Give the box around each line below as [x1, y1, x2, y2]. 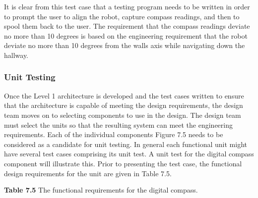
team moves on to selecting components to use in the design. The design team [4, 109, 241, 120]
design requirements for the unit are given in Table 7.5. [4, 168, 172, 178]
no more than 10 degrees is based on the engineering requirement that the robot [4, 30, 248, 41]
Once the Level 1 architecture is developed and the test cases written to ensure [4, 90, 244, 100]
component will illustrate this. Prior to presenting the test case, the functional [4, 158, 242, 168]
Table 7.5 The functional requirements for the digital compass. [4, 185, 198, 195]
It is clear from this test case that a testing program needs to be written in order [4, 1, 250, 11]
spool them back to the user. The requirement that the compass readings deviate [4, 21, 250, 31]
